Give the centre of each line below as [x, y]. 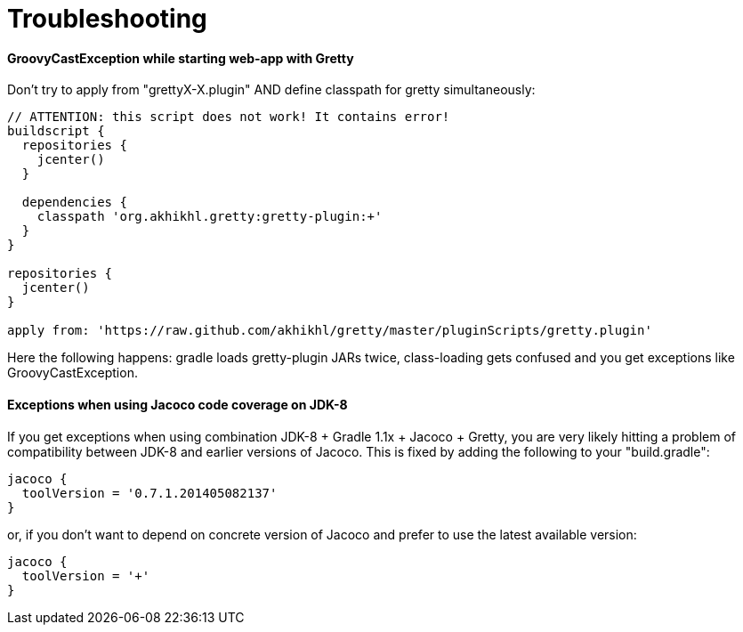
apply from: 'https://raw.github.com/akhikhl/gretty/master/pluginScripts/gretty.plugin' [330, 331]
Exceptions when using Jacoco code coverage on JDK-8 [178, 404]
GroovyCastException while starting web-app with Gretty [181, 58]
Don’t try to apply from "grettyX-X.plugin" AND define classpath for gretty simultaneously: [271, 90]
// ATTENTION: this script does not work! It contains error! [229, 117]
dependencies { [74, 203]
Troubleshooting [107, 19]
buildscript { [56, 131]
